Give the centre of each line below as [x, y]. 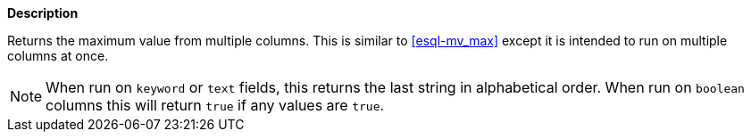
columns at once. [58, 56]
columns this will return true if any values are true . [215, 105]
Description [43, 13]
